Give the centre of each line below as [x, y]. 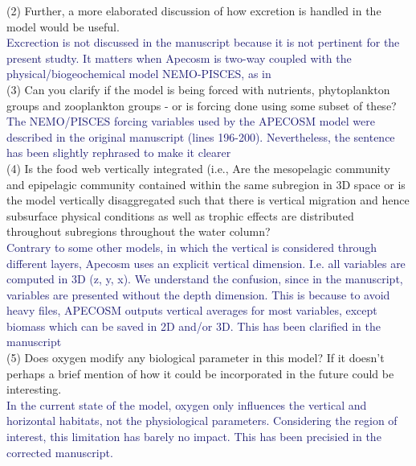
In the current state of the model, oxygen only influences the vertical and [187, 404]
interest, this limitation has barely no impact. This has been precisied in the [194, 437]
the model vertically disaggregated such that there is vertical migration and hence [208, 200]
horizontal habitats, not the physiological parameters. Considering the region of [202, 421]
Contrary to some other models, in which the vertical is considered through [192, 247]
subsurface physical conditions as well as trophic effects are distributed [180, 215]
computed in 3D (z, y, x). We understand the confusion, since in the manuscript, [205, 279]
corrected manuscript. [60, 452]
